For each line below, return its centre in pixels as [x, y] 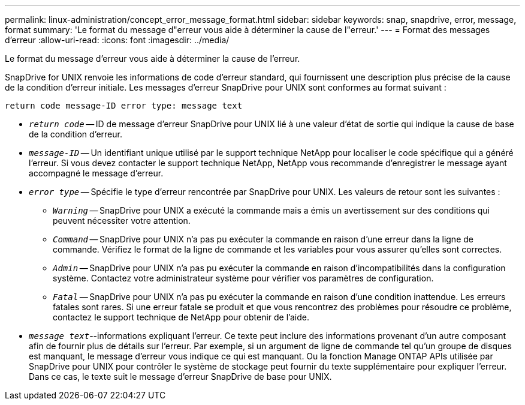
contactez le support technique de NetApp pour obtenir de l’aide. [181, 317]
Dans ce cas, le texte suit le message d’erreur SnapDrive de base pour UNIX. [180, 376]
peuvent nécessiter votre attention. [122, 220]
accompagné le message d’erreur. [96, 173]
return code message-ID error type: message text [124, 106]
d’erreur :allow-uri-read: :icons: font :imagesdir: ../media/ [117, 40]
